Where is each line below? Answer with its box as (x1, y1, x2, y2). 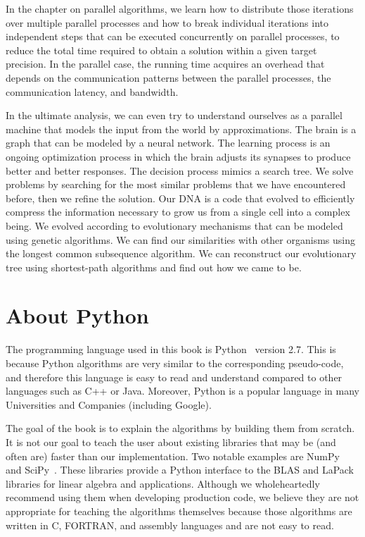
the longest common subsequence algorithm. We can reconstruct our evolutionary (6, 246, 357, 261)
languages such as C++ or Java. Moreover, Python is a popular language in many (6, 383, 359, 398)
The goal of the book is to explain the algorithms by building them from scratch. (6, 421, 355, 436)
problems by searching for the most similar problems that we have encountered (6, 177, 346, 192)
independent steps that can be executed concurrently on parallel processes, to (6, 29, 340, 44)
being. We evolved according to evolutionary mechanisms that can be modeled (6, 218, 343, 233)
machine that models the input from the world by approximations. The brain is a (6, 121, 357, 136)
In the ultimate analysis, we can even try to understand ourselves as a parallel (6, 108, 342, 123)
